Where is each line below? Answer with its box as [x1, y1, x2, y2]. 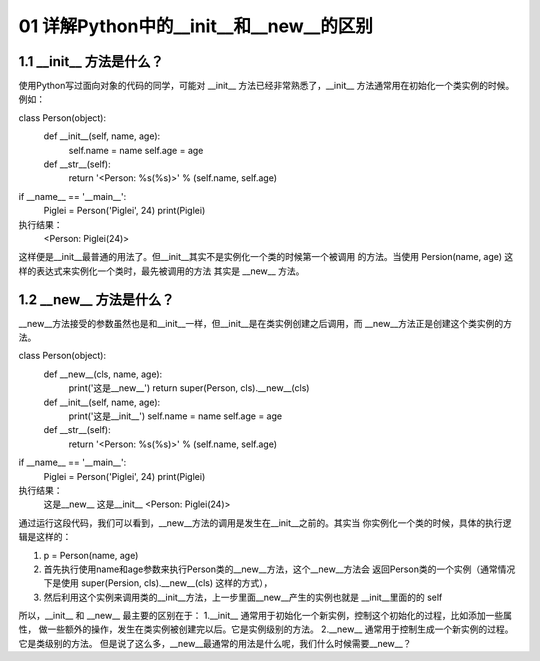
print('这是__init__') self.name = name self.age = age [68, 410, 283, 422]
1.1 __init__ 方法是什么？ [18, 53, 164, 70]
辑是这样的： [18, 531, 72, 543]
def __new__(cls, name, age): [43, 368, 163, 380]
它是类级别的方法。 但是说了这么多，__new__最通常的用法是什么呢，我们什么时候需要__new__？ [18, 637, 412, 649]
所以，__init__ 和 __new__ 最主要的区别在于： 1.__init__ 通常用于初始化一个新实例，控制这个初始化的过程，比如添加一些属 [18, 610, 512, 622]
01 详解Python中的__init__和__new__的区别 [18, 15, 374, 37]
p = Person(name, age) [43, 549, 139, 561]
